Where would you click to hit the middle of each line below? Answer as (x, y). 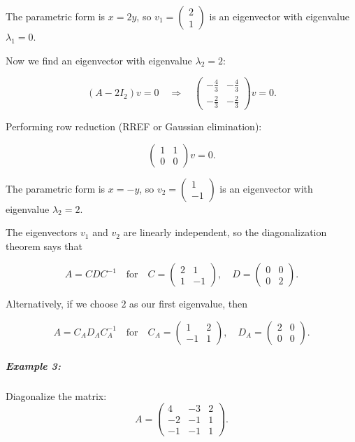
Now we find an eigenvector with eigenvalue (99, 60)
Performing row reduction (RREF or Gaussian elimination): (134, 126)
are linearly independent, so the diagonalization (225, 232)
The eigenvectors (42, 232)
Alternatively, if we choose (62, 304)
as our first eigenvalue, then (189, 304)
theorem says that (44, 246)
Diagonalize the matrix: (56, 395)
